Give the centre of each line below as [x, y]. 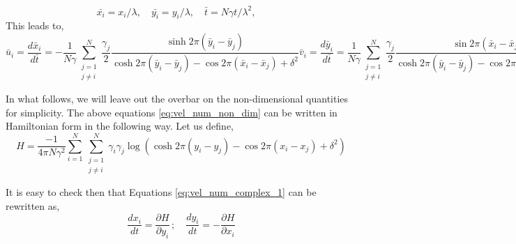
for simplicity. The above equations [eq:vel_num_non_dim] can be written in [172, 112]
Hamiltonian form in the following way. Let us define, [120, 126]
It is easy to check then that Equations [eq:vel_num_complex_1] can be [161, 192]
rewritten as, [33, 206]
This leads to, [35, 25]
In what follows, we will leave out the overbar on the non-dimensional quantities [177, 99]
